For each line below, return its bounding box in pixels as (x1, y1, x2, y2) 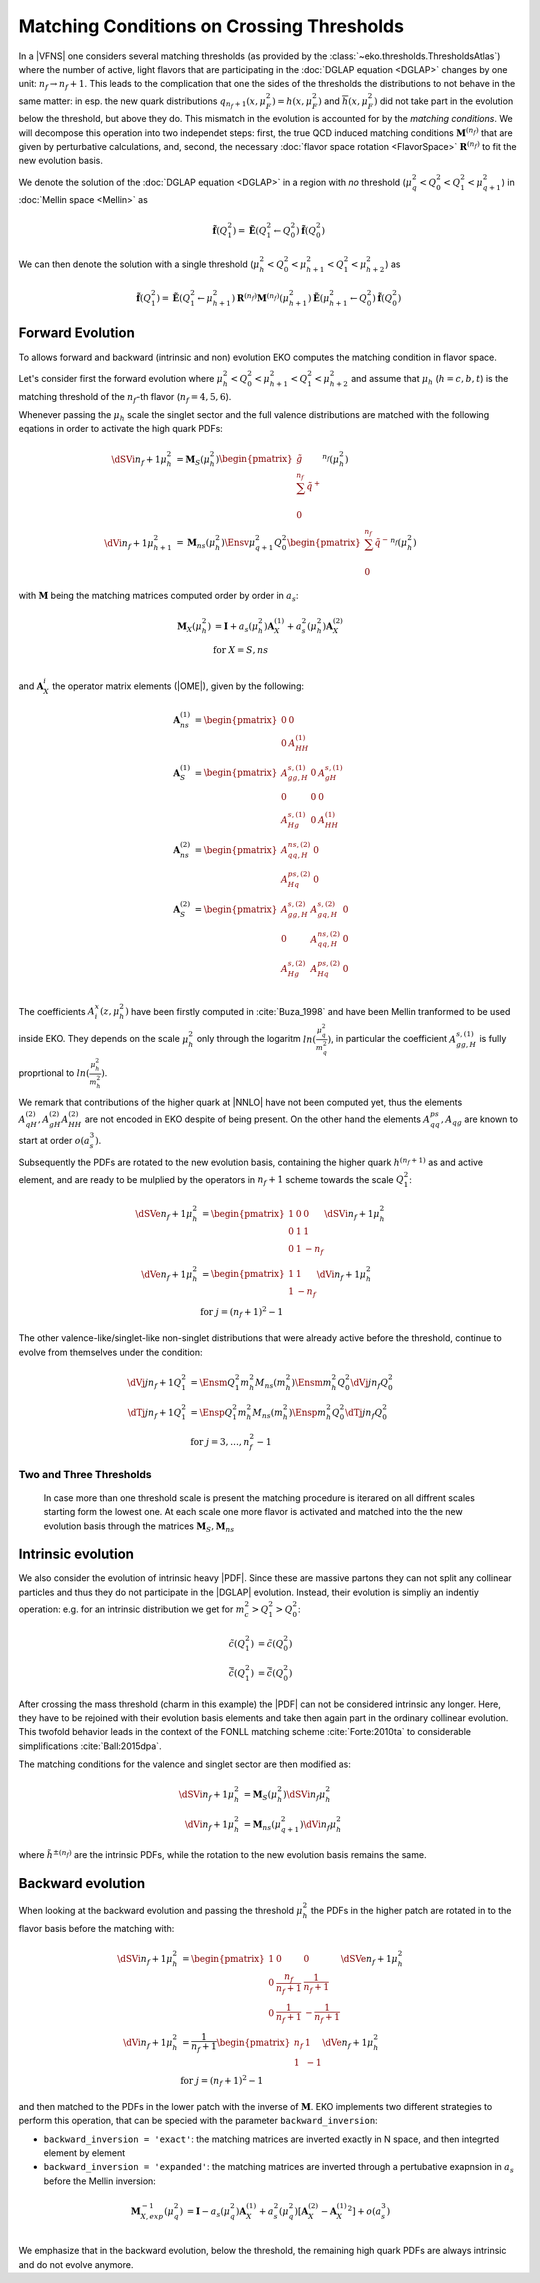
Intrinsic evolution (18, 1546, 135, 1563)
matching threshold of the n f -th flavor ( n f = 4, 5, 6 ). (18, 390, 232, 405)
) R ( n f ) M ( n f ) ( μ (231, 291, 290, 304)
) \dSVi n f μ (283, 1789, 326, 1802)
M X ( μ (176, 620, 202, 634)
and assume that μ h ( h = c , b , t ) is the (350, 372, 509, 387)
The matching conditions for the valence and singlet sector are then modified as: (18, 1758, 352, 1770)
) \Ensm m (291, 1376, 332, 1388)
